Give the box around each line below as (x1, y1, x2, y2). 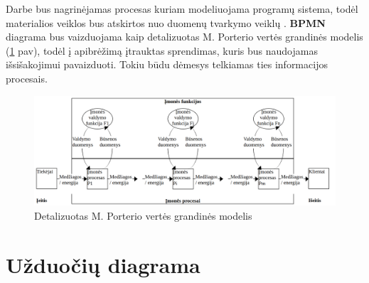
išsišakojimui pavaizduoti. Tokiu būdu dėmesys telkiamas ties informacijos (6, 57, 328, 72)
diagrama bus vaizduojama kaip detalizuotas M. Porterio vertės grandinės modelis (6, 29, 363, 44)
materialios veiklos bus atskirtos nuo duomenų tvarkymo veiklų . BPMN (6, 15, 326, 30)
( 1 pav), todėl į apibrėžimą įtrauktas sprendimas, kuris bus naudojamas (6, 43, 318, 58)
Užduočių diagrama (6, 250, 200, 279)
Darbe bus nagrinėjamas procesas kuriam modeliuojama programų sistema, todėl (6, 1, 358, 16)
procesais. (6, 70, 48, 85)
